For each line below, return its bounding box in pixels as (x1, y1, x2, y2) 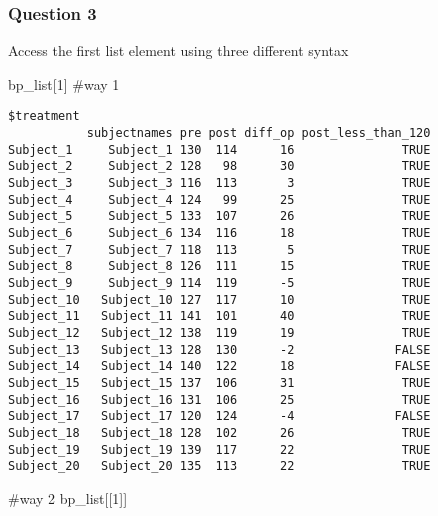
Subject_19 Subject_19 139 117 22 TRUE (8, 442, 431, 457)
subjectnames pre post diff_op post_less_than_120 (86, 126, 431, 141)
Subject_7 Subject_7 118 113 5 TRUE (8, 242, 431, 257)
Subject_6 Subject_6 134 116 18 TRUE (8, 226, 431, 240)
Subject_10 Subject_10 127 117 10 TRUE (8, 292, 431, 307)
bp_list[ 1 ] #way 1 (8, 73, 120, 94)
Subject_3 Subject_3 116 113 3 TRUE (8, 176, 431, 191)
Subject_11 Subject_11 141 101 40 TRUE (8, 309, 431, 324)
